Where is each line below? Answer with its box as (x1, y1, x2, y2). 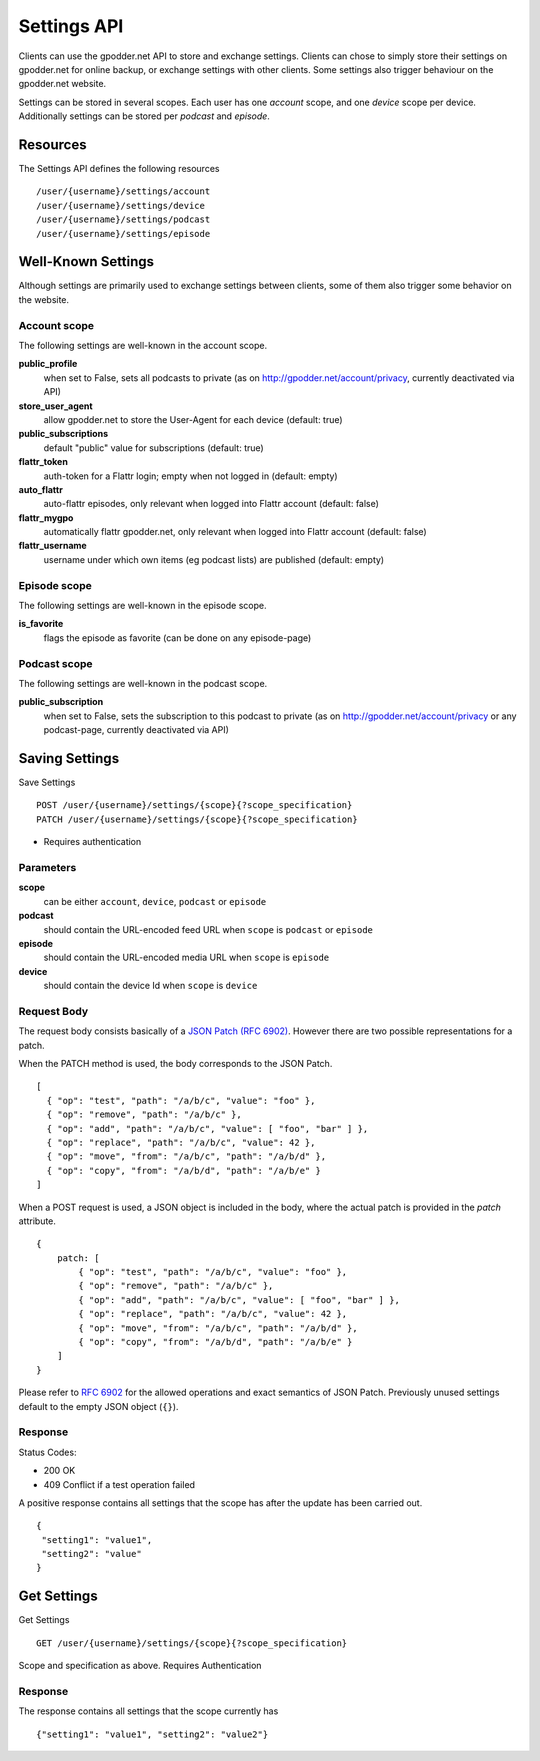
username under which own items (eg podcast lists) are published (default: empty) (43, 553, 385, 565)
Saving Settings (18, 750, 120, 767)
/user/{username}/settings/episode (36, 228, 211, 239)
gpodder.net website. (18, 78, 107, 90)
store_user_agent (18, 400, 94, 412)
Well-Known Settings (18, 253, 155, 270)
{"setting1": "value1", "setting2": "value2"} (36, 1728, 269, 1740)
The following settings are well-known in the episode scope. (18, 600, 267, 612)
